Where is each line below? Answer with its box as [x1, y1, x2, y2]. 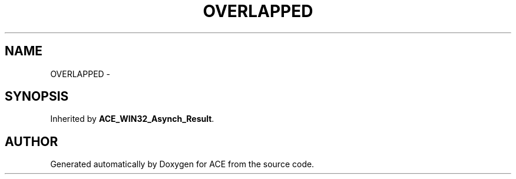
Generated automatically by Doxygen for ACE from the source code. [50, 159, 315, 170]
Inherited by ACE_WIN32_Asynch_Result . [50, 114, 214, 124]
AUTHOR [5, 134, 58, 149]
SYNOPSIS [5, 89, 69, 104]
